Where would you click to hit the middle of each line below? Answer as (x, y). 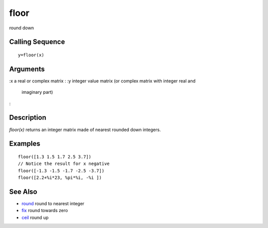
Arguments (27, 69)
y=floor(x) (31, 55)
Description (28, 117)
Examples (25, 144)
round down (22, 28)
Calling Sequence (37, 42)
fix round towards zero (45, 211)
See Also (23, 191)
